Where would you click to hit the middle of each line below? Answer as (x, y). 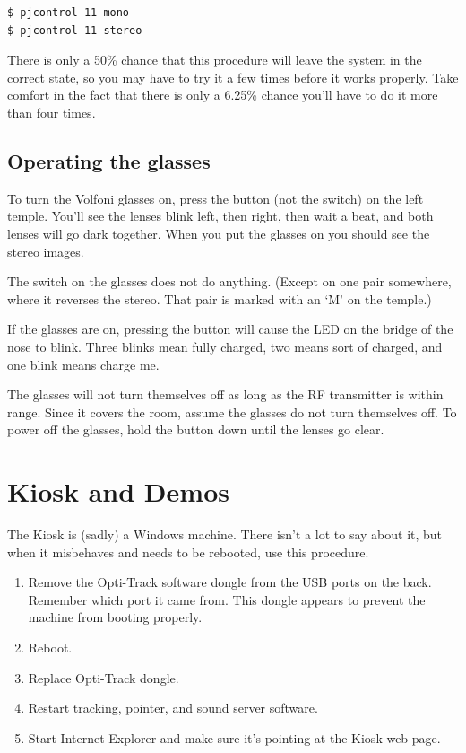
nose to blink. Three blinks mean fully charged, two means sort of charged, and (225, 346)
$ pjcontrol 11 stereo (75, 30)
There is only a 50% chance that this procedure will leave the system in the (215, 60)
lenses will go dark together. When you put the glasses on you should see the (219, 233)
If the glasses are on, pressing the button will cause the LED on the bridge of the (230, 329)
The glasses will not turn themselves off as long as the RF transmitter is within (225, 394)
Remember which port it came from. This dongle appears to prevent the (227, 599)
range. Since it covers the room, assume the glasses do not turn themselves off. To (232, 412)
